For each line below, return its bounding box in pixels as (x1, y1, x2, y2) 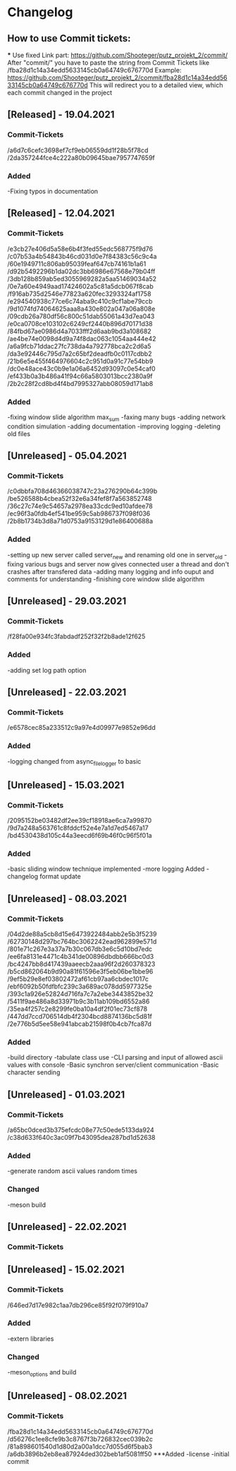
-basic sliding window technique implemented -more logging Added (7, 864, 205, 874)
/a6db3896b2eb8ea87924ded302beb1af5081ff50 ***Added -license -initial (7, 1449, 230, 1458)
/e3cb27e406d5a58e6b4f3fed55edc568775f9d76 (7, 244, 154, 253)
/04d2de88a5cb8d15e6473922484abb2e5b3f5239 (7, 929, 157, 938)
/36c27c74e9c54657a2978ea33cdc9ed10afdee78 (7, 502, 153, 511)
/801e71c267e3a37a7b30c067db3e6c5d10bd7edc (7, 945, 153, 953)
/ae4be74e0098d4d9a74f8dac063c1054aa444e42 (7, 334, 156, 342)
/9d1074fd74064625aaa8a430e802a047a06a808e (7, 304, 156, 313)
